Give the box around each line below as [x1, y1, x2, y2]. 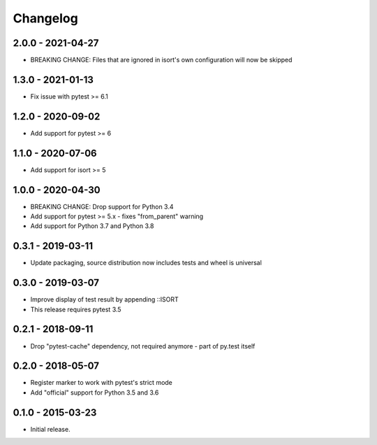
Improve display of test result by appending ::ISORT [30, 295, 179, 304]
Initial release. [30, 425, 71, 433]
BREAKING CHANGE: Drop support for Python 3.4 [30, 202, 174, 211]
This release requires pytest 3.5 [30, 305, 121, 313]
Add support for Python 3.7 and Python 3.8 [30, 222, 154, 230]
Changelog [13, 10, 78, 26]
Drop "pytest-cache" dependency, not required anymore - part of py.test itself [30, 341, 256, 350]
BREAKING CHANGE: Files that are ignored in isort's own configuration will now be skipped [30, 56, 293, 64]
